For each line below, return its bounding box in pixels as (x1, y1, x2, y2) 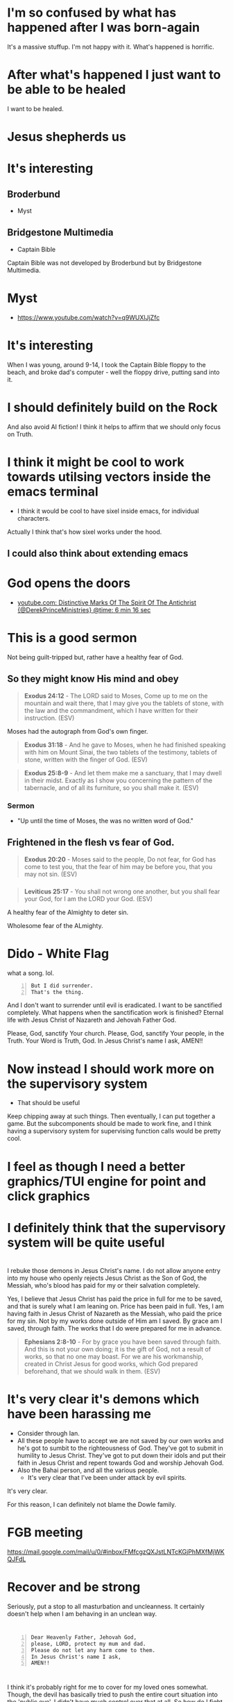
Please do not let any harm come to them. (31, 1646, 156, 1653)
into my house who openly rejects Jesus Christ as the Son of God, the (7, 1274, 207, 1282)
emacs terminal (7, 484, 98, 499)
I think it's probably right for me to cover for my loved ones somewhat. (7, 1683, 208, 1692)
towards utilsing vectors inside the (7, 469, 212, 485)
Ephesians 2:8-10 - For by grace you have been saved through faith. (24, 1338, 221, 1346)
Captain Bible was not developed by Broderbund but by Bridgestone (7, 258, 202, 267)
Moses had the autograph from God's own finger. (7, 727, 148, 735)
